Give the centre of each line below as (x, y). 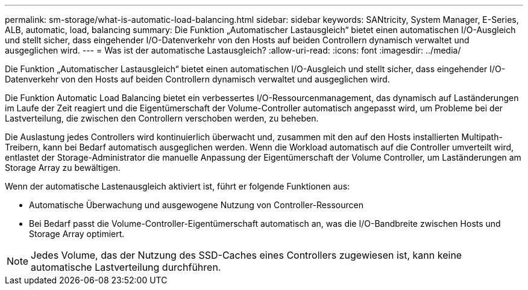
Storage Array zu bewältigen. (63, 168)
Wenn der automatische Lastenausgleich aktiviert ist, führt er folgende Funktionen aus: (178, 186)
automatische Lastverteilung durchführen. (126, 267)
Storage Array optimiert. (77, 234)
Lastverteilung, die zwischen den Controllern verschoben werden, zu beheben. (162, 118)
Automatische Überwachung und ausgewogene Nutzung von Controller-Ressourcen (196, 205)
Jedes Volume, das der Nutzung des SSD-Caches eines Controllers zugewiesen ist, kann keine (247, 255)
